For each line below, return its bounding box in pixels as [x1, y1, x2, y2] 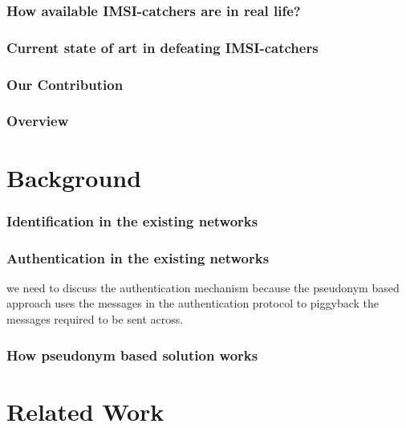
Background [6, 161, 142, 194]
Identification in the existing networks [6, 210, 258, 230]
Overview [6, 111, 69, 131]
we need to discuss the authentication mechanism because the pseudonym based [6, 279, 400, 296]
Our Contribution [6, 74, 124, 94]
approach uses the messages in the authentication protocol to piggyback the [6, 295, 380, 312]
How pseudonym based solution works [6, 344, 258, 365]
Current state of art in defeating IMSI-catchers [6, 37, 319, 57]
